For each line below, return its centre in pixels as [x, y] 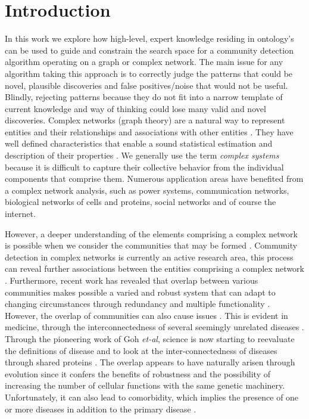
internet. [20, 214]
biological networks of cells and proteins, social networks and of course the [141, 202]
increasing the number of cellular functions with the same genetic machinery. [145, 385]
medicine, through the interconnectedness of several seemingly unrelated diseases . [154, 327]
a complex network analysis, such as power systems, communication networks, [147, 190]
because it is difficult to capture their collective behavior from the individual [144, 167]
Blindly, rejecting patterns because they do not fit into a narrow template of [144, 97]
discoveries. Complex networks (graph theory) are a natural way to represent [145, 120]
